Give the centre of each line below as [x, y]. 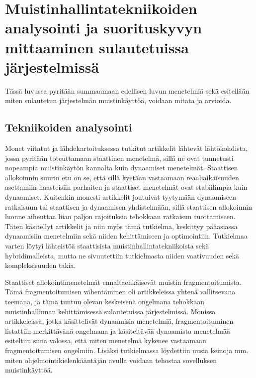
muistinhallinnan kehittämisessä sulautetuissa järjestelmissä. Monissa [110, 311]
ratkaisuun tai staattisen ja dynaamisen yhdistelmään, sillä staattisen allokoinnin [128, 206]
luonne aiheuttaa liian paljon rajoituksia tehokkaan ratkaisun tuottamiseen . [120, 216]
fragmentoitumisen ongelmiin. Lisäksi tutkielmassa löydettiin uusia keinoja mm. [127, 350]
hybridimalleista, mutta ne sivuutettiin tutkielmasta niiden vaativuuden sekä [122, 255]
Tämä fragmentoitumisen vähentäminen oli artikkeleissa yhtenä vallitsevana [120, 292]
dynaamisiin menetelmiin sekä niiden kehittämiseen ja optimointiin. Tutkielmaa [126, 236]
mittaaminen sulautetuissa [97, 47]
